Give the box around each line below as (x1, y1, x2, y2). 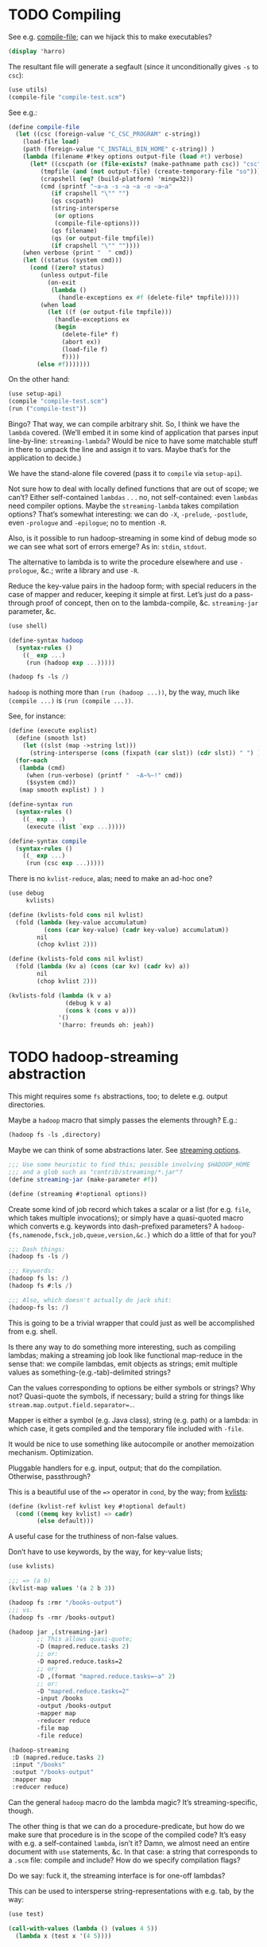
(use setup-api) (8, 390, 62, 398)
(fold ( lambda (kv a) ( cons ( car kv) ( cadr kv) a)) (15, 962, 191, 970)
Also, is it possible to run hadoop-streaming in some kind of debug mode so (8, 533, 257, 543)
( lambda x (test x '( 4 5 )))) (15, 1932, 112, 1940)
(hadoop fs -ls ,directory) (8, 1131, 102, 1139)
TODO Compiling (8, 6, 122, 24)
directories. (8, 1100, 46, 1110)
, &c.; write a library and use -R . (37, 566, 140, 576)
